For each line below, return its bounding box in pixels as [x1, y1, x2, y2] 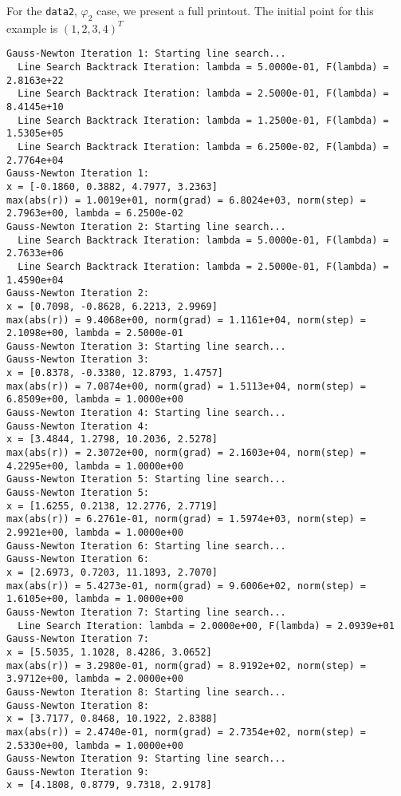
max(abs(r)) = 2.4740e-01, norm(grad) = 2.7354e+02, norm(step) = [6, 726, 367, 738]
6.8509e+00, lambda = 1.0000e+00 [6, 394, 183, 406]
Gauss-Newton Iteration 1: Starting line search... [6, 48, 286, 60]
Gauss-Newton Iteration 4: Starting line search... [6, 407, 286, 419]
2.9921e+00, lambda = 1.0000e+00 [6, 527, 183, 539]
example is [6, 19, 58, 36]
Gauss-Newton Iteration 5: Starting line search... [6, 473, 286, 485]
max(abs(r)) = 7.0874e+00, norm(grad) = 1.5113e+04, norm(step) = [6, 380, 367, 392]
